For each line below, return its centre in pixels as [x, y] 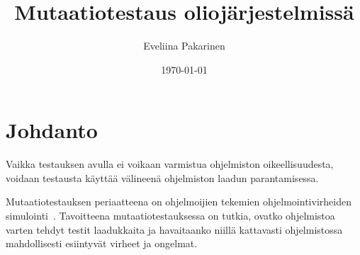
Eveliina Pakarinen [184, 46]
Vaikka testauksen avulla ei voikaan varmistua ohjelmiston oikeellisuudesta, [170, 164]
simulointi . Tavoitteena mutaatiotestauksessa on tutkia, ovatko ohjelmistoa [170, 216]
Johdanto [52, 130]
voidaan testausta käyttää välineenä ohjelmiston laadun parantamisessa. [162, 177]
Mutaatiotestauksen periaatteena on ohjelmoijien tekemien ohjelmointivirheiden [179, 202]
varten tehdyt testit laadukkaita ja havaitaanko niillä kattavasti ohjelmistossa [174, 229]
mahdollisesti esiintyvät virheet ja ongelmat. [102, 243]
